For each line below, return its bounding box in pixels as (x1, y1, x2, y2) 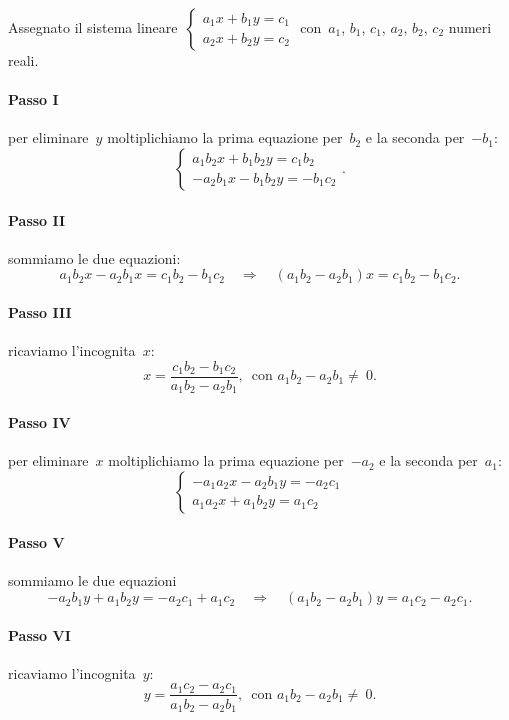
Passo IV (8, 411, 71, 432)
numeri (448, 17, 492, 37)
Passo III (8, 301, 72, 322)
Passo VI (8, 624, 71, 645)
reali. (8, 50, 39, 70)
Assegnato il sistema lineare (8, 17, 178, 37)
